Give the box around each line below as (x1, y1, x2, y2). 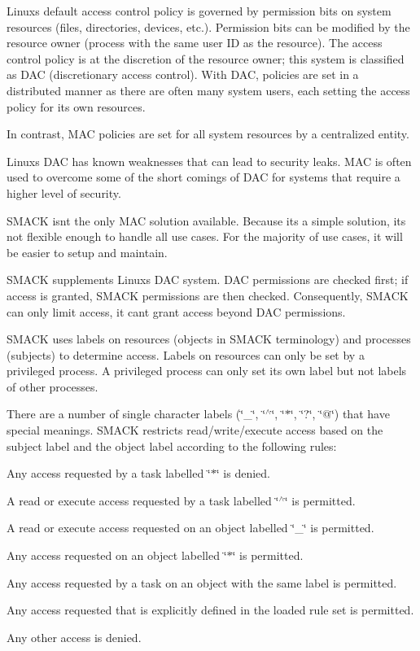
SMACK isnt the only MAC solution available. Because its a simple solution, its (7, 212, 406, 229)
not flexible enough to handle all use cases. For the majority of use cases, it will (7, 228, 403, 245)
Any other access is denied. (7, 628, 142, 645)
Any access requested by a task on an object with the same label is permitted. (7, 574, 397, 591)
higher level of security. (7, 184, 121, 201)
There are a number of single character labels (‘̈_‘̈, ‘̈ (7, 405, 266, 422)
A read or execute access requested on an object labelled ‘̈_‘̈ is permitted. (7, 519, 374, 536)
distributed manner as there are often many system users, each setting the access (7, 81, 410, 98)
